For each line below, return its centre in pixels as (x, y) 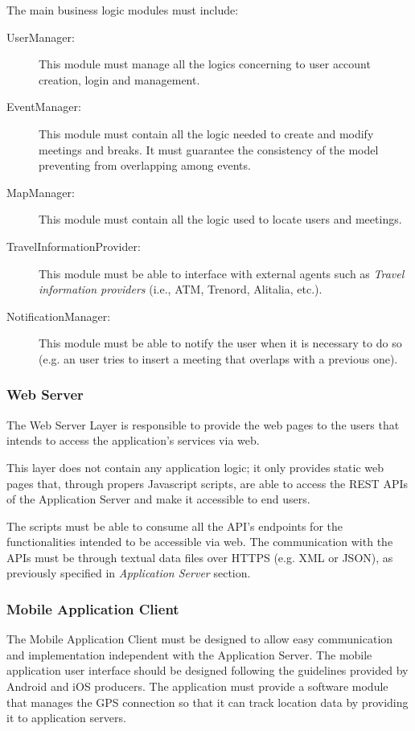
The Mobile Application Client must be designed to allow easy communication (200, 639)
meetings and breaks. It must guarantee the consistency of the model (209, 149)
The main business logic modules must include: (123, 10)
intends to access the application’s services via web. (133, 440)
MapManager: (41, 192)
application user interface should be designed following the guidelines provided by (207, 670)
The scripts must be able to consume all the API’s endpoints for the (175, 526)
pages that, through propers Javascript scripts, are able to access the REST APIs (207, 483)
